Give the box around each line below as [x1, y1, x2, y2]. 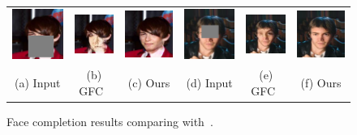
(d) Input [186, 74, 233, 91]
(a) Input [15, 74, 61, 91]
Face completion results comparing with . [6, 112, 213, 129]
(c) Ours [127, 74, 170, 91]
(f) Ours [300, 74, 342, 91]
